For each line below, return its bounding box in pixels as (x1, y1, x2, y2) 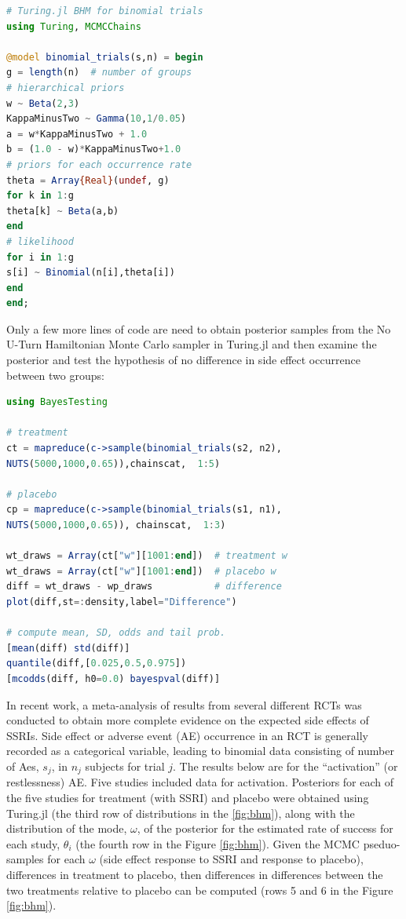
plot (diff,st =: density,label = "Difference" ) (6, 596, 237, 607)
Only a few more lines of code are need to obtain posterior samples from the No (6, 320, 391, 337)
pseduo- (363, 835, 401, 852)
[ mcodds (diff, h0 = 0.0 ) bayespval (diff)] (6, 673, 221, 684)
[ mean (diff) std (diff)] (6, 642, 130, 654)
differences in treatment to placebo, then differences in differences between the (6, 866, 383, 882)
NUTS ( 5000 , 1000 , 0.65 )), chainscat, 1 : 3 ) (6, 520, 226, 531)
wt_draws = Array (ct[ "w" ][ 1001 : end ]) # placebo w (6, 565, 276, 577)
